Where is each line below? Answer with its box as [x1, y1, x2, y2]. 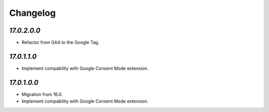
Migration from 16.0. [21, 91, 63, 97]
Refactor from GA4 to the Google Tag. [21, 40, 100, 46]
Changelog [9, 7, 56, 18]
